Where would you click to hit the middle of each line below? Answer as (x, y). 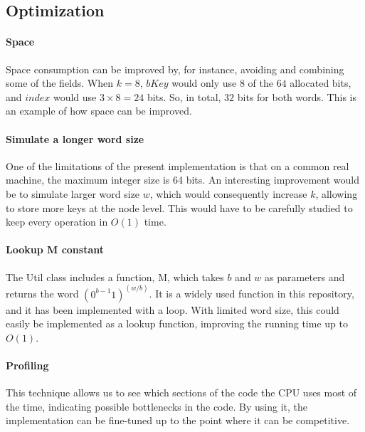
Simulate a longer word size (75, 138)
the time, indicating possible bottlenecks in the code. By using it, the (157, 406)
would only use (204, 83)
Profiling (27, 365)
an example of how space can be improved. (99, 111)
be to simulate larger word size (73, 193)
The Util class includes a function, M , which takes (115, 276)
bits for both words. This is (297, 96)
